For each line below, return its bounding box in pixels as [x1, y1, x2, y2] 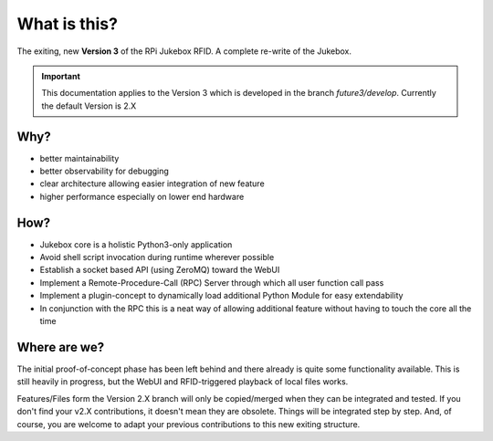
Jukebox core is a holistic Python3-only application [39, 238, 233, 250]
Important [41, 70, 81, 81]
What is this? [16, 14, 119, 34]
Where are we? [16, 339, 105, 355]
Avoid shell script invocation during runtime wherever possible [39, 252, 275, 263]
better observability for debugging [39, 165, 169, 177]
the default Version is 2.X [41, 100, 137, 111]
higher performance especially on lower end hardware [39, 191, 245, 202]
